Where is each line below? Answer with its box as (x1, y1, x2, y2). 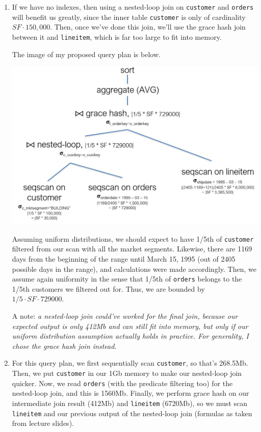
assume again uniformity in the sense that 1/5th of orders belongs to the (12, 273, 242, 284)
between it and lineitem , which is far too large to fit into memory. (12, 31, 222, 42)
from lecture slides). (12, 418, 74, 428)
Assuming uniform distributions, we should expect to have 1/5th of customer (12, 233, 254, 244)
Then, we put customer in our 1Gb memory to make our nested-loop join (12, 368, 242, 378)
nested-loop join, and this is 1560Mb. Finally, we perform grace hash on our (12, 388, 249, 398)
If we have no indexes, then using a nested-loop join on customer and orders (12, 2, 254, 12)
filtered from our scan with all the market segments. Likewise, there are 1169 (12, 243, 252, 254)
